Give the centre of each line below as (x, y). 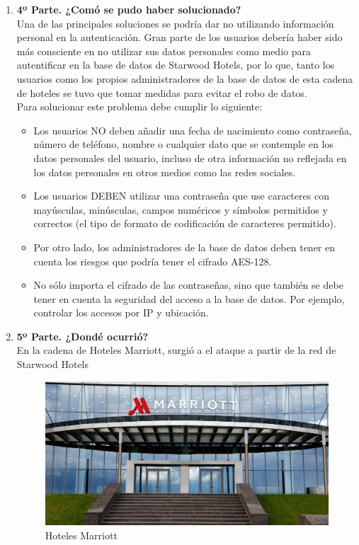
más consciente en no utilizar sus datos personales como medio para (164, 51)
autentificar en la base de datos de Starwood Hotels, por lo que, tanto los (176, 65)
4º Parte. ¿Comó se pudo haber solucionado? (129, 9)
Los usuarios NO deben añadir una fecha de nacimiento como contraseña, (193, 130)
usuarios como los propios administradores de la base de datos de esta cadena (185, 78)
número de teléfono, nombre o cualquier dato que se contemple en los (183, 144)
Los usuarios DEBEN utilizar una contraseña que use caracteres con (181, 196)
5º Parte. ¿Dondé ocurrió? (82, 336)
